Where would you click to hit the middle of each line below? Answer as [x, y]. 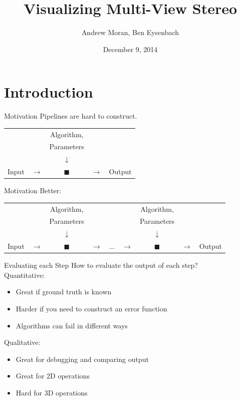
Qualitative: [22, 342]
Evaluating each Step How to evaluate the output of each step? [101, 265]
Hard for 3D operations [52, 392]
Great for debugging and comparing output [82, 359]
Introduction [49, 92]
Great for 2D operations [53, 376]
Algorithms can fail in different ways [72, 325]
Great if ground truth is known [64, 292]
